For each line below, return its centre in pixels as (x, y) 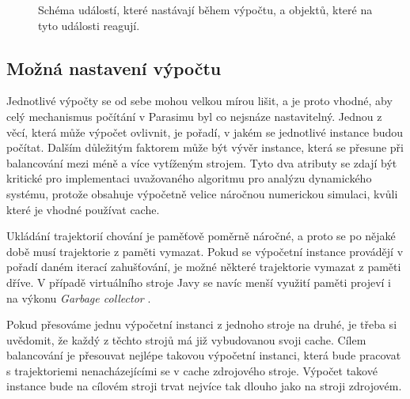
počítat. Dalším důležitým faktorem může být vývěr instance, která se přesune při (205, 147)
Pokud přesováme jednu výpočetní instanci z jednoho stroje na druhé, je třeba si (202, 324)
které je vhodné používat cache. (83, 209)
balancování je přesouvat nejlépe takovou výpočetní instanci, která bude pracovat (204, 355)
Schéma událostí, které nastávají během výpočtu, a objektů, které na (205, 9)
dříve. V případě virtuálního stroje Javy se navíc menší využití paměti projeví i (199, 282)
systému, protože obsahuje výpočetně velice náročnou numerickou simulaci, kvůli (202, 193)
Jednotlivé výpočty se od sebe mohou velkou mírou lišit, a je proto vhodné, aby (199, 101)
